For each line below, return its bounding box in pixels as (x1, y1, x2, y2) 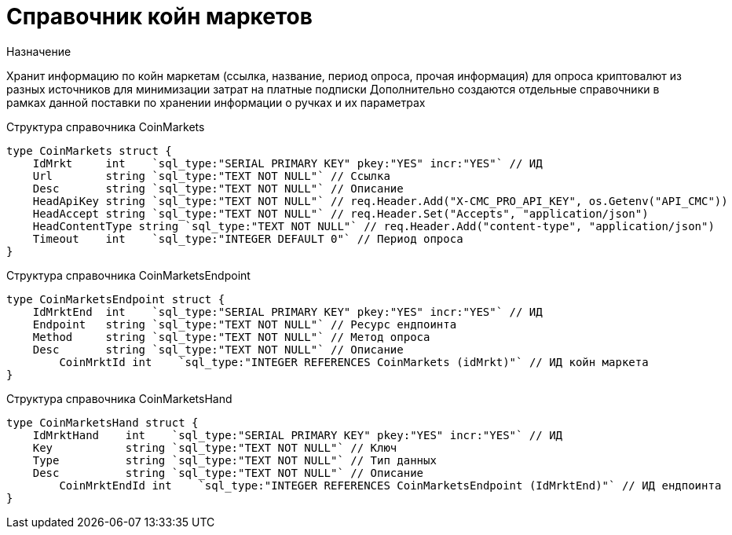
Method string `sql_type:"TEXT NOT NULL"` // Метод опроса (32, 330, 430, 343)
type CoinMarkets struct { (6, 144, 172, 157)
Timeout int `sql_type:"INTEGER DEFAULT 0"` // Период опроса (32, 232, 463, 245)
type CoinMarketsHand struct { (6, 416, 199, 429)
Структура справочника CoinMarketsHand (6, 391, 232, 405)
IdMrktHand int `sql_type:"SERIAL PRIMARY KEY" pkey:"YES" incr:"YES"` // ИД (32, 428, 563, 442)
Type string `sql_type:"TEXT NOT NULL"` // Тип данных (32, 453, 437, 467)
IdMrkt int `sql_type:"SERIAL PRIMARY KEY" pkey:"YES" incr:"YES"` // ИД (32, 156, 543, 170)
